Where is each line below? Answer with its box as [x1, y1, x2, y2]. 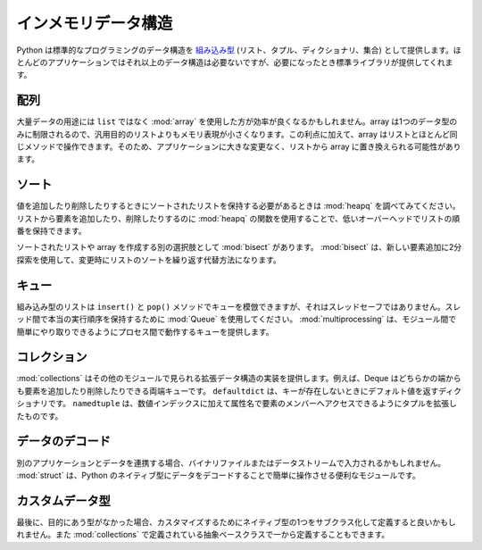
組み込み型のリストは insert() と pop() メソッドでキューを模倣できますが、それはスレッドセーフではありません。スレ [16, 301, 461, 312]
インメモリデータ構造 [16, 13, 173, 33]
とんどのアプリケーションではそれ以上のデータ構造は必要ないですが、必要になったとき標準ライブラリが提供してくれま [16, 56, 453, 67]
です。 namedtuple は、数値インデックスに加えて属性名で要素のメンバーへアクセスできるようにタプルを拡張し [47, 398, 457, 409]
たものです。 [16, 411, 63, 421]
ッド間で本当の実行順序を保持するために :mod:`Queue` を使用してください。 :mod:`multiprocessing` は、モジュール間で [16, 313, 457, 325]
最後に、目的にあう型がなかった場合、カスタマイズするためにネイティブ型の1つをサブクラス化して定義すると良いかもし [16, 516, 457, 527]
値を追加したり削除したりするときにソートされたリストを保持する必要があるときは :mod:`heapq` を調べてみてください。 [16, 201, 461, 212]
